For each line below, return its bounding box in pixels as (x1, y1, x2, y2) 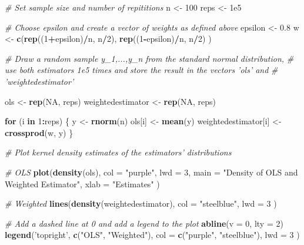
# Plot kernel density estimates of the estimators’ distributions (5, 146, 232, 158)
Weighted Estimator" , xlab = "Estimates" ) (5, 177, 160, 190)
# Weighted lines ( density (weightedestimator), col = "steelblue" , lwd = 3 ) (5, 197, 277, 210)
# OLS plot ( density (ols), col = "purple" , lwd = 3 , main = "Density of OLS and (5, 165, 298, 178)
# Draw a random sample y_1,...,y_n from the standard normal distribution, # (5, 52, 294, 64)
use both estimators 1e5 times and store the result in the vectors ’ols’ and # (5, 64, 278, 76)
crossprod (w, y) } (5, 126, 74, 138)
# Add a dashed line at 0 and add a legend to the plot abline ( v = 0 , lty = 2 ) (5, 217, 283, 229)
